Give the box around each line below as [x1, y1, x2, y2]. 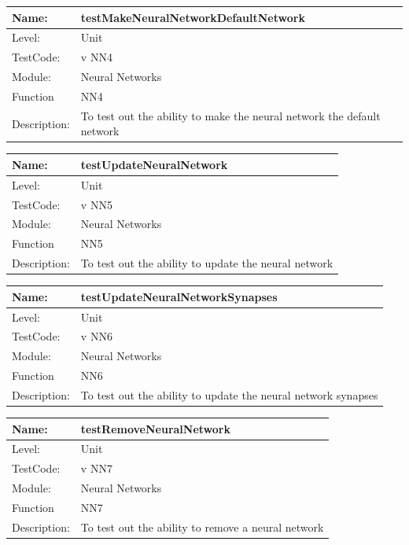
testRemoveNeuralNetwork [80, 420, 230, 436]
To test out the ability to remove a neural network [80, 518, 324, 535]
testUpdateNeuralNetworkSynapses [80, 288, 278, 304]
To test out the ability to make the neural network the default [80, 107, 381, 123]
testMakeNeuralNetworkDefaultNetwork [80, 9, 305, 25]
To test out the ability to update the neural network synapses [80, 386, 378, 403]
